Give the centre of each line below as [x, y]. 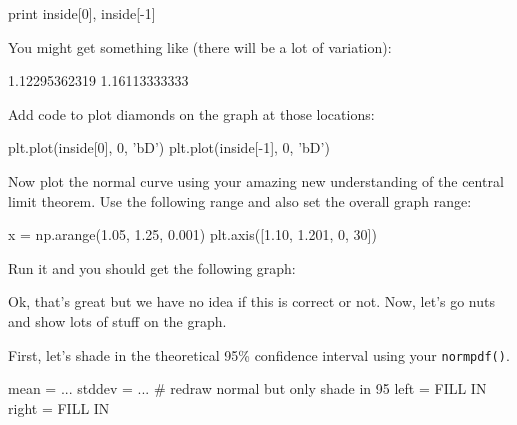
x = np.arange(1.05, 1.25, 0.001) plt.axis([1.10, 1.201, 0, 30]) [192, 234]
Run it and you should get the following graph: [152, 267]
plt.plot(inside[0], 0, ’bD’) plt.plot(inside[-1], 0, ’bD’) [169, 147]
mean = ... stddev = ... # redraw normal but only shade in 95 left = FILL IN [247, 388]
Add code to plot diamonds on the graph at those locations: [191, 113]
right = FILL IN [59, 407]
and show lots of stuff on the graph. [117, 320]
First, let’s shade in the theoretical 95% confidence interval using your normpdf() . [259, 354]
